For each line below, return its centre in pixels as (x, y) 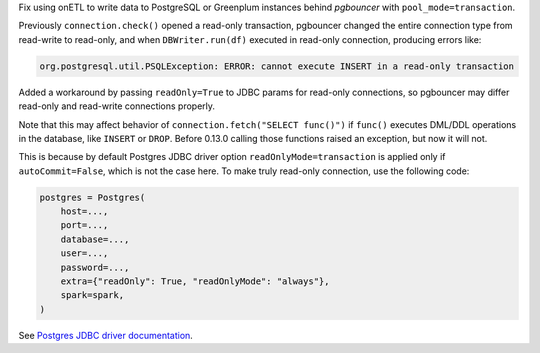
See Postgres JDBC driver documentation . (106, 335)
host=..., (84, 211)
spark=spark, (92, 295)
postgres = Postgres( (92, 197)
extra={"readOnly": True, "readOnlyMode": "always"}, (195, 281)
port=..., (84, 225)
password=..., (95, 267)
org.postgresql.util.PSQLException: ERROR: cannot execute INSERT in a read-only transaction (277, 66)
